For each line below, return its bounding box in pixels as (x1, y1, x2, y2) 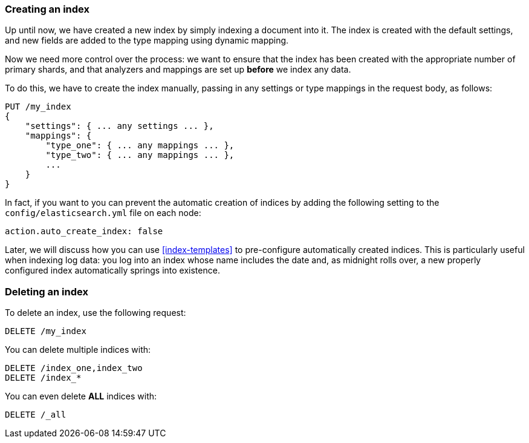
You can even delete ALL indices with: (5, 391, 157, 402)
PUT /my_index (5, 102, 71, 112)
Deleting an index (5, 285, 88, 298)
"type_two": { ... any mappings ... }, (45, 150, 235, 160)
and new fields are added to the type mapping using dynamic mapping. (5, 35, 289, 46)
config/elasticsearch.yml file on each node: (5, 208, 201, 218)
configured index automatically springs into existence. (5, 265, 220, 276)
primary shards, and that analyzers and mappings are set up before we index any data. (5, 64, 351, 75)
